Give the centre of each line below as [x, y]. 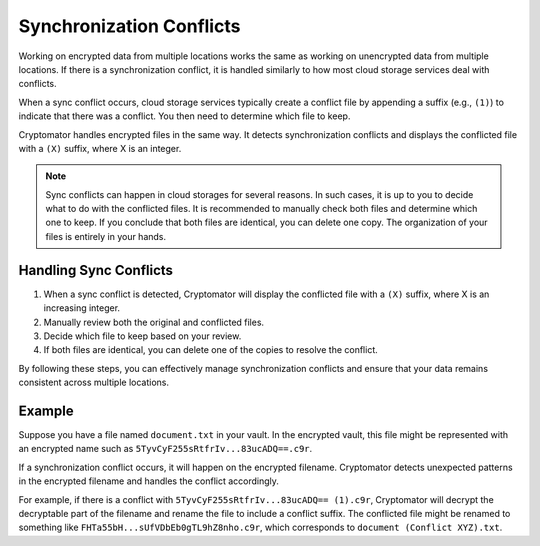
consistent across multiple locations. [94, 382]
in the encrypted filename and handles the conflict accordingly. [149, 481]
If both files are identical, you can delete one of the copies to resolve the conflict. [211, 350]
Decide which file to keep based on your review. [142, 336]
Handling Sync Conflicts [96, 270]
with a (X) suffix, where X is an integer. [100, 148]
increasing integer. [81, 308]
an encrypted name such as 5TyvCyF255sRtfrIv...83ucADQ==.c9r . [165, 449]
